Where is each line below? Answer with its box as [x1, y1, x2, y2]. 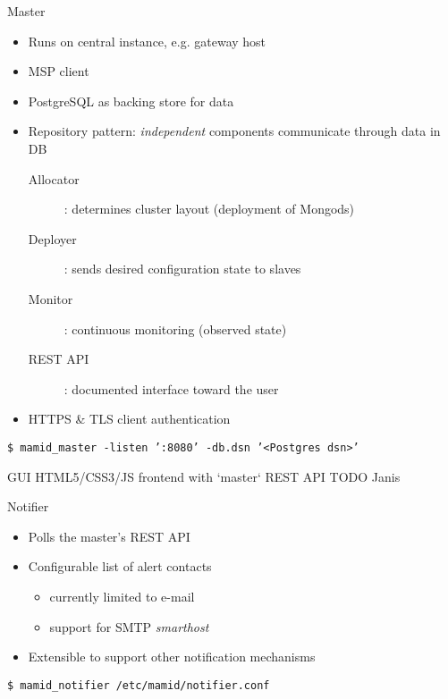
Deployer [28, 229, 77, 248]
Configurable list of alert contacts [28, 557, 212, 576]
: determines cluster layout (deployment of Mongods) [63, 199, 355, 218]
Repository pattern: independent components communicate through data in [28, 122, 441, 140]
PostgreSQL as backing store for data [28, 91, 234, 110]
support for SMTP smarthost [49, 617, 209, 636]
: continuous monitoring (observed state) [63, 319, 287, 338]
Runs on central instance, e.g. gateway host [28, 31, 266, 50]
